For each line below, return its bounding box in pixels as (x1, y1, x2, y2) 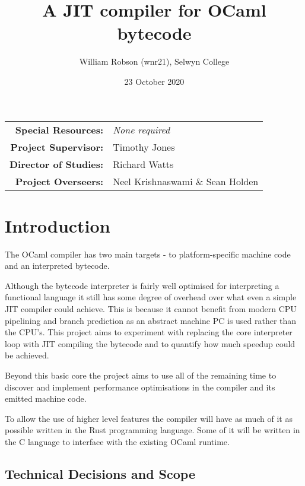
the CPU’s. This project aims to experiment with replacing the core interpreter (5, 326, 293, 338)
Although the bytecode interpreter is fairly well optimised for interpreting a (5, 279, 279, 291)
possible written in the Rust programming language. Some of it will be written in (5, 424, 300, 436)
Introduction (5, 213, 110, 237)
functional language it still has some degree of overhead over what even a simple (5, 291, 297, 303)
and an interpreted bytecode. (5, 259, 110, 272)
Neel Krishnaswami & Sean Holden (113, 174, 259, 188)
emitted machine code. (5, 392, 87, 405)
